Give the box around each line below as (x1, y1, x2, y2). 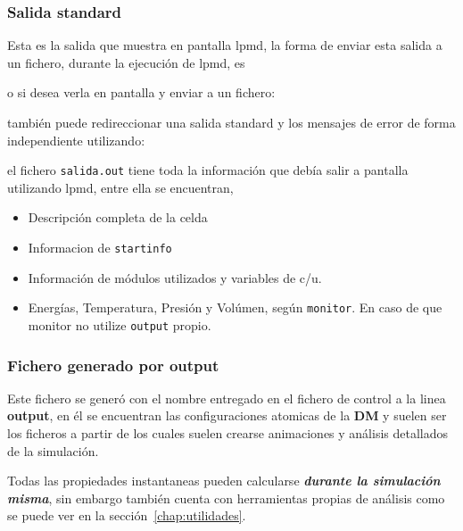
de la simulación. (7, 441, 99, 460)
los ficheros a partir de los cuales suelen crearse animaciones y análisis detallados (7, 424, 449, 442)
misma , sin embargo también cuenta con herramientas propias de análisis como (7, 488, 445, 507)
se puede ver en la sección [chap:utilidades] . (7, 506, 246, 525)
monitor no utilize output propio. (28, 315, 211, 334)
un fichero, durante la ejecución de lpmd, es (7, 53, 245, 71)
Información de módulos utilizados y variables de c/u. (28, 268, 322, 286)
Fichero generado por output (7, 353, 219, 376)
